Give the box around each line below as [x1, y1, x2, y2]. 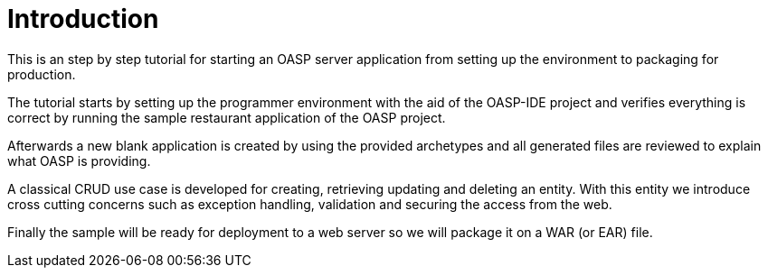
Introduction [7, 4, 159, 34]
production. [7, 66, 76, 82]
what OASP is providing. [7, 152, 151, 169]
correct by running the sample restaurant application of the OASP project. [7, 109, 446, 125]
